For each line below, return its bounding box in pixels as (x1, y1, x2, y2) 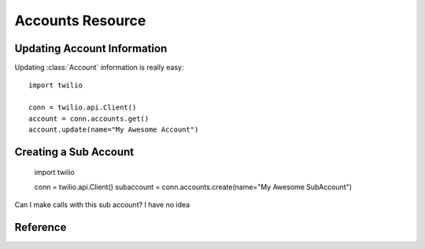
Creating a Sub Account (14, 145, 135, 158)
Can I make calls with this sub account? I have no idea (14, 200, 190, 210)
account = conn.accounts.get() (28, 114, 150, 123)
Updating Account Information (14, 42, 168, 55)
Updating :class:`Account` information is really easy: (14, 63, 184, 72)
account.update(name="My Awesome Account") (28, 125, 199, 134)
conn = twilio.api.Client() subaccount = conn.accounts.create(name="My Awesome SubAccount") (34, 182, 353, 191)
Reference (14, 221, 67, 234)
